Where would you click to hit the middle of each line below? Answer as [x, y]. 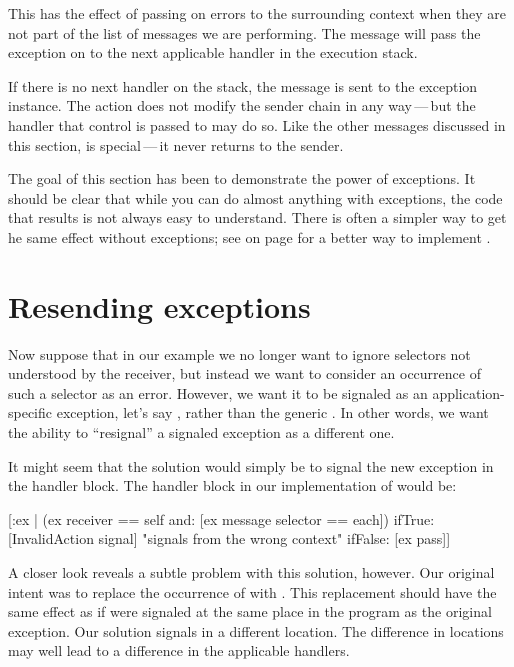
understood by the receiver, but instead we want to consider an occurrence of [244, 373]
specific [30, 412]
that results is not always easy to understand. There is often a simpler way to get [257, 217]
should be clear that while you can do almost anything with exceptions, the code [255, 197]
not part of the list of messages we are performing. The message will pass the [244, 32]
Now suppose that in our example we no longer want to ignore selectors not [239, 353]
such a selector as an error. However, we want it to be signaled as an [218, 392]
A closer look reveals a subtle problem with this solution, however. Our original [251, 572]
